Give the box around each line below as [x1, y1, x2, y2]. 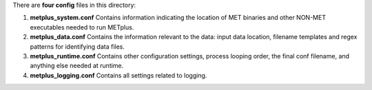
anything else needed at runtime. [30, 62, 124, 70]
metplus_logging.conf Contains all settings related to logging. [30, 71, 207, 79]
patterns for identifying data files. [30, 42, 125, 51]
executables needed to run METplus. [30, 23, 134, 31]
